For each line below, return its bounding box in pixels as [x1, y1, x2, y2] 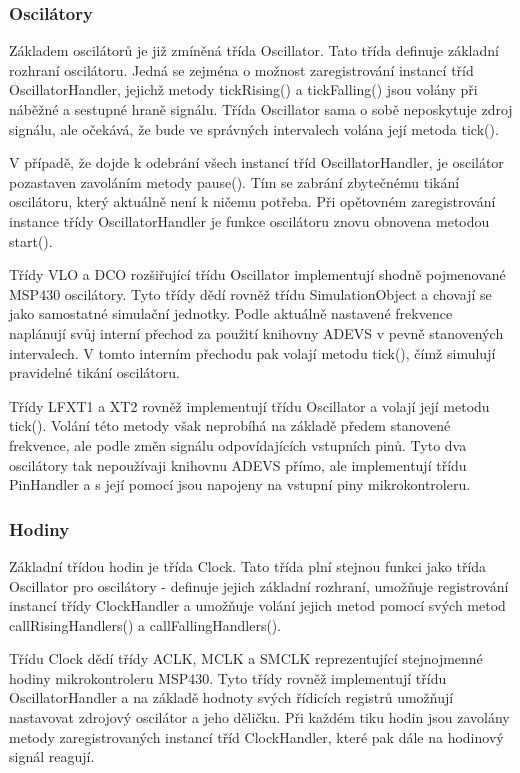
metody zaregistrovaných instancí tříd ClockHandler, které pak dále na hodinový [9, 726, 504, 747]
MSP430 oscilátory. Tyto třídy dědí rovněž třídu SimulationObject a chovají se [9, 283, 492, 304]
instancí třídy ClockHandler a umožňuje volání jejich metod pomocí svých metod [9, 595, 506, 616]
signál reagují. [9, 746, 95, 767]
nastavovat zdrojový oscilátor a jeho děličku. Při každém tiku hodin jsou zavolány [9, 707, 510, 728]
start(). [9, 230, 53, 251]
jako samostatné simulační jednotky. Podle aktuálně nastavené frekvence [9, 303, 453, 324]
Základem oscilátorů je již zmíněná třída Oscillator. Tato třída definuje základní [9, 40, 499, 61]
